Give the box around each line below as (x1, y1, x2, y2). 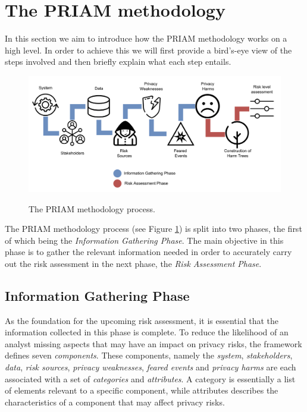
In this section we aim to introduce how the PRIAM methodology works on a (5, 32, 287, 45)
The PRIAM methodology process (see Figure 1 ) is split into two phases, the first (5, 222, 302, 235)
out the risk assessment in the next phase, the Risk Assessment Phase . (5, 257, 262, 269)
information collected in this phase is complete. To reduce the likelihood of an (5, 326, 289, 338)
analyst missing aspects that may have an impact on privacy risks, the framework (5, 337, 302, 350)
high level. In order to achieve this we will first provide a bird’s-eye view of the (5, 43, 292, 56)
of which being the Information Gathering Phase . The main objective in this (5, 234, 284, 246)
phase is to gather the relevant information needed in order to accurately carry (5, 246, 292, 258)
